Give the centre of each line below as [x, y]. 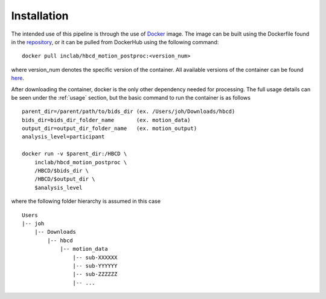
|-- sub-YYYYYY [95, 265]
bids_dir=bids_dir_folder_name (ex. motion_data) [106, 120]
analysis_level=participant [63, 137]
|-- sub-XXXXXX [95, 257]
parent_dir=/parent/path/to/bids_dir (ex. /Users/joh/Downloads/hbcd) [129, 111]
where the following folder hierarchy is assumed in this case [86, 201]
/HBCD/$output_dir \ [65, 179]
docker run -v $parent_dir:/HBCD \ [75, 154]
